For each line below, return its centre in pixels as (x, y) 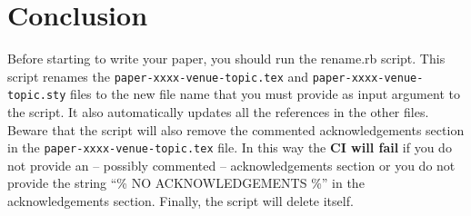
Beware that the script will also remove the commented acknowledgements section (236, 129)
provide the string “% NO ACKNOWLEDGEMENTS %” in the (186, 183)
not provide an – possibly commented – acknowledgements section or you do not (231, 165)
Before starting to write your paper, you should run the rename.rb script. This (226, 59)
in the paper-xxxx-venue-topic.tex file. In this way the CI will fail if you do (230, 147)
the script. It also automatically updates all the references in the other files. (218, 112)
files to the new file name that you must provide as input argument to (265, 94)
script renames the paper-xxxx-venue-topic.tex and (158, 76)
